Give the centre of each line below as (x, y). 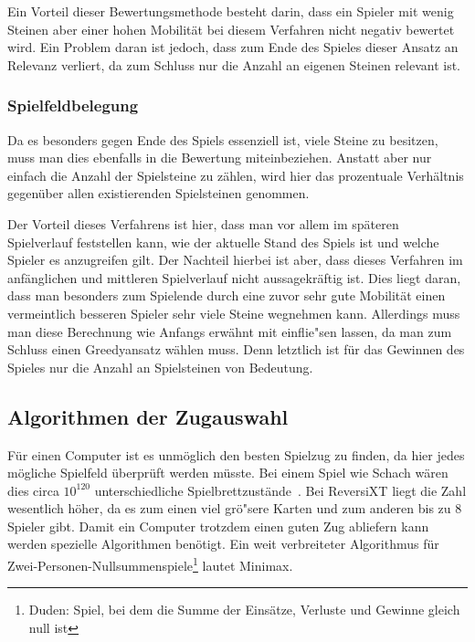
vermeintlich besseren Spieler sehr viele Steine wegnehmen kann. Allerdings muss (234, 313)
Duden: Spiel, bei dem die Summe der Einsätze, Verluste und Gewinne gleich (244, 610)
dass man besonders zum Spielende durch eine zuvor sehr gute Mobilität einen (227, 295)
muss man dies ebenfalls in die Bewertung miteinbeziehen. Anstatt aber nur (220, 158)
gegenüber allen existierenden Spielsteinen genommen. (158, 193)
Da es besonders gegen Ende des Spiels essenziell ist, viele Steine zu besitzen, (223, 139)
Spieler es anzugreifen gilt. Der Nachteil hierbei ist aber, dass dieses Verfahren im (235, 260)
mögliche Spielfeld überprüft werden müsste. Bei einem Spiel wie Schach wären (228, 473)
